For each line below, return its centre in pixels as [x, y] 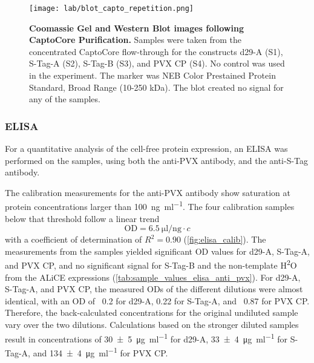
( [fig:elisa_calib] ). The [225, 239]
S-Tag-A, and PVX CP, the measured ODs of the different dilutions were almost [154, 289]
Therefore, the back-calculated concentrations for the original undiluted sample [152, 312]
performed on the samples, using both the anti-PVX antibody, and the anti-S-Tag [157, 160]
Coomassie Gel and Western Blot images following [136, 28]
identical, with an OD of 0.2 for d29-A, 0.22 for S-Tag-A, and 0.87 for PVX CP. [157, 300]
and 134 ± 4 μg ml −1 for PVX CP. [100, 352]
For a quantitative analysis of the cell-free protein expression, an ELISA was [146, 149]
